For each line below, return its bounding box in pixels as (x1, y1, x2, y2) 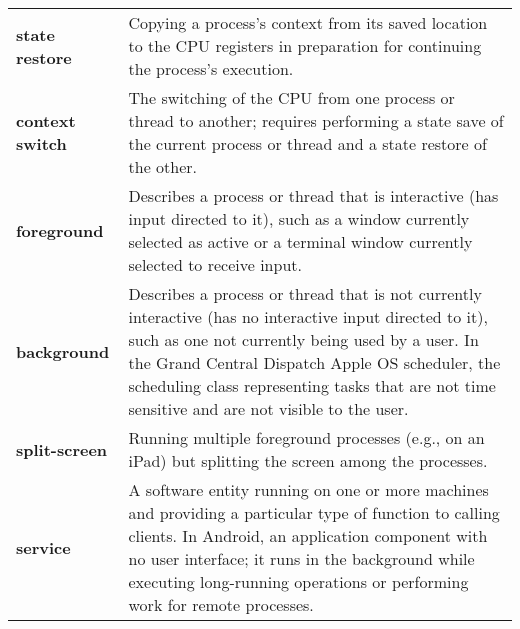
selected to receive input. (128, 253, 302, 276)
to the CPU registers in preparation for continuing (128, 34, 482, 57)
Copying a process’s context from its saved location (128, 11, 488, 34)
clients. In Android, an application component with (128, 524, 488, 547)
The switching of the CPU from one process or (128, 86, 455, 109)
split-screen (16, 437, 108, 461)
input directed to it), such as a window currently (128, 207, 470, 230)
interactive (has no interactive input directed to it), (128, 305, 488, 328)
